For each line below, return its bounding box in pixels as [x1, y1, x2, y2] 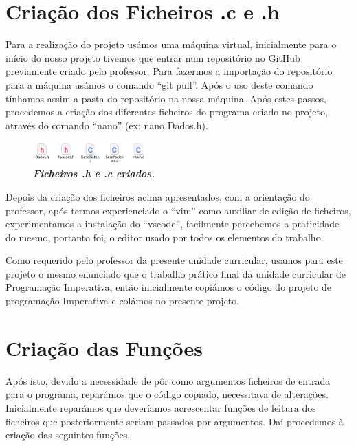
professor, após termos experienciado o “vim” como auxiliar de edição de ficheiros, [5, 203, 351, 217]
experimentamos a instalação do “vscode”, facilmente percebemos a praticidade [5, 216, 340, 231]
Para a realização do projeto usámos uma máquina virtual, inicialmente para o [5, 37, 337, 52]
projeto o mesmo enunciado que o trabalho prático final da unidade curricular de [5, 266, 346, 280]
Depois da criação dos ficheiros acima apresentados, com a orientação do [5, 189, 310, 203]
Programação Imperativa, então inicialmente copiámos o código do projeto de [5, 280, 332, 294]
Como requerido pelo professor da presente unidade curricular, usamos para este [5, 253, 343, 267]
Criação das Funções [5, 333, 203, 361]
